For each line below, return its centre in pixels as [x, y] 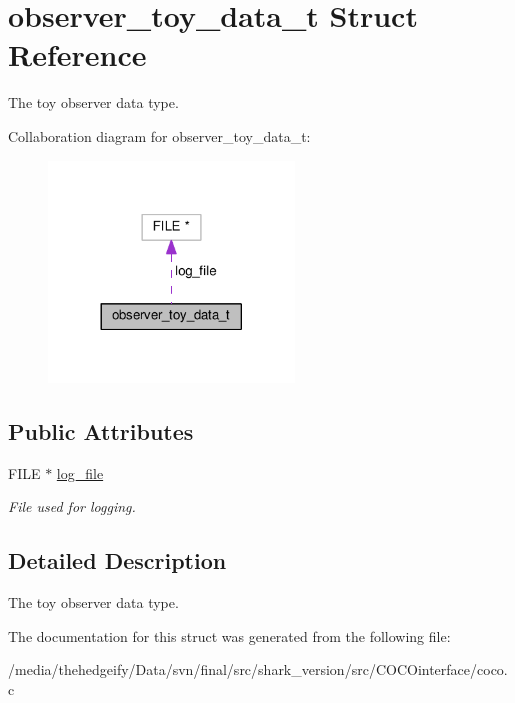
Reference [77, 54]
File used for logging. [72, 506]
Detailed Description [117, 560]
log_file [80, 472]
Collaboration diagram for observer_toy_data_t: [159, 135]
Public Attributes [101, 430]
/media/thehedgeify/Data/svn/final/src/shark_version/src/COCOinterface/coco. [258, 669]
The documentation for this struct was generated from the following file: [229, 635]
